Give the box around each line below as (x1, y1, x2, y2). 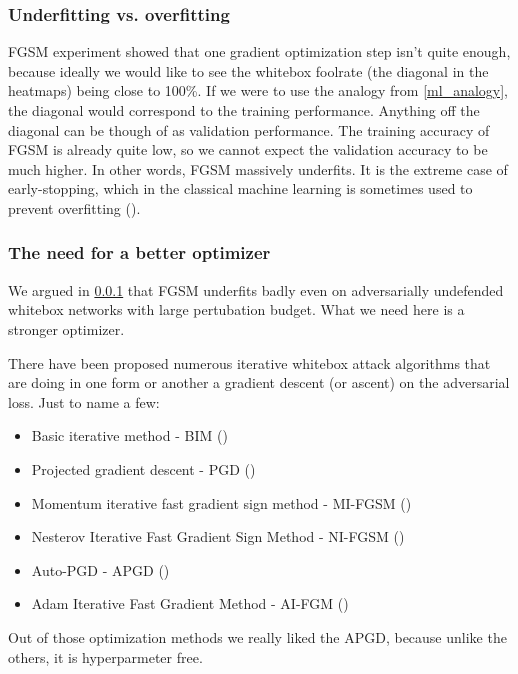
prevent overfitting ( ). (8, 197, 141, 218)
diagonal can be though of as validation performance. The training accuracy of (8, 119, 490, 140)
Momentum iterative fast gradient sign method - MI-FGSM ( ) (31, 492, 412, 513)
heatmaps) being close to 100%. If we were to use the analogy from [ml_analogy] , (8, 80, 508, 101)
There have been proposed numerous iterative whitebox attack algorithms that (8, 352, 491, 373)
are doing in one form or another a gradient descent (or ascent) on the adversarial (8, 372, 510, 393)
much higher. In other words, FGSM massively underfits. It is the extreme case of (8, 158, 508, 179)
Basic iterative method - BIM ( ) (31, 425, 228, 446)
